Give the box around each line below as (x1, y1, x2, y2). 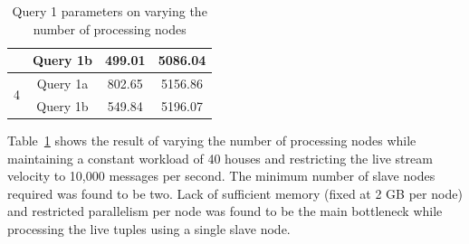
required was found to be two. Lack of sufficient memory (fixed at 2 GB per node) (7, 183, 463, 202)
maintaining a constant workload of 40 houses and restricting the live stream (7, 148, 433, 167)
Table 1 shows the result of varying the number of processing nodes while (7, 130, 416, 149)
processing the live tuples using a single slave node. (7, 219, 291, 238)
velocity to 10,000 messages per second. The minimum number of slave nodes (7, 166, 435, 185)
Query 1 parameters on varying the (12, 2, 207, 20)
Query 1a (36, 74, 89, 93)
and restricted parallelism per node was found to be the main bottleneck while (7, 202, 443, 221)
